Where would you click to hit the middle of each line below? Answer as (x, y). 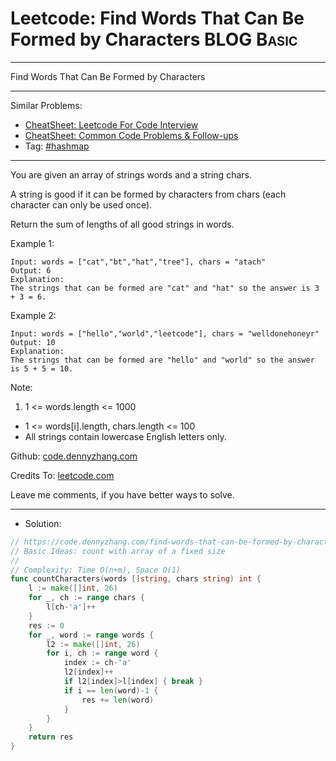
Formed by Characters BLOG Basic (154, 39)
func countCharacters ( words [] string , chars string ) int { (136, 579)
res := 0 (46, 625)
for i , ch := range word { (102, 653)
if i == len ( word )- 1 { (111, 690)
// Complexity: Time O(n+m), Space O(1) (96, 570)
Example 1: (32, 243)
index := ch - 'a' (97, 663)
